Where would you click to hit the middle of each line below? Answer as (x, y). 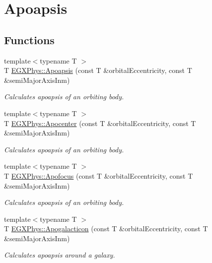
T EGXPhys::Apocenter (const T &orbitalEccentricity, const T (100, 123)
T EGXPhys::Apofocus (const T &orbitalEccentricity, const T (99, 175)
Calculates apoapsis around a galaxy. (60, 255)
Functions (29, 39)
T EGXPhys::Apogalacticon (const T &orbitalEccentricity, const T (106, 229)
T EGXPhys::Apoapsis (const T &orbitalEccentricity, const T (98, 70)
